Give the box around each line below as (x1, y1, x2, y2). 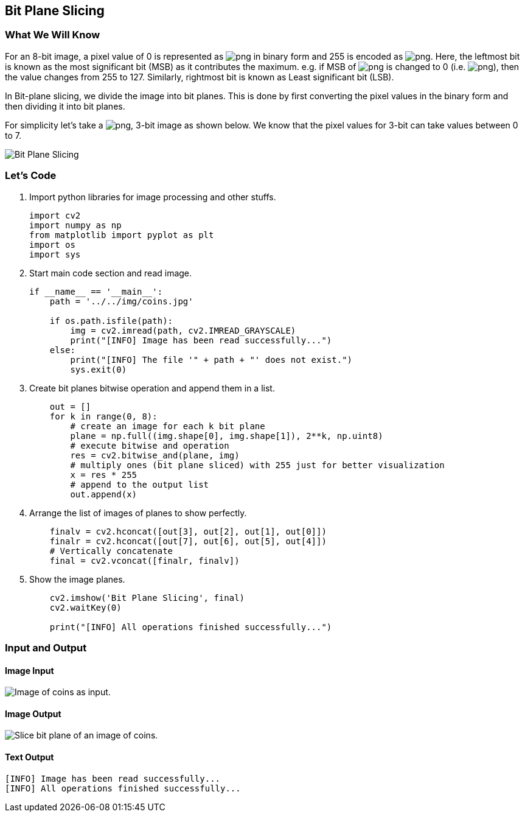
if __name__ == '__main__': (29, 286, 163, 296)
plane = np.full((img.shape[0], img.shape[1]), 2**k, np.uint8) (70, 430, 383, 441)
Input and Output (5, 641, 87, 654)
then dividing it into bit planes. (5, 100, 125, 111)
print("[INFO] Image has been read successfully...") (70, 335, 332, 345)
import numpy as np (29, 220, 122, 230)
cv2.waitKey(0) (49, 602, 122, 612)
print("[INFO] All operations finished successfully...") (49, 622, 332, 632)
